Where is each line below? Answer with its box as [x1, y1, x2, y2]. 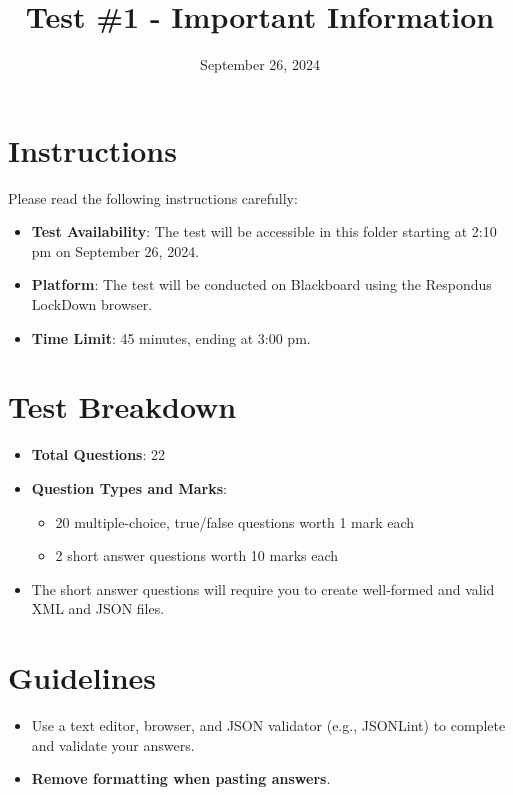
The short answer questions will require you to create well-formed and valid [31, 578, 495, 599]
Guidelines [8, 657, 157, 698]
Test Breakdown [8, 386, 237, 427]
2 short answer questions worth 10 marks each [55, 545, 339, 566]
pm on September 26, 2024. [31, 240, 200, 261]
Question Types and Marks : [31, 477, 227, 498]
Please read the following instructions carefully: [8, 187, 298, 208]
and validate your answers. [31, 734, 195, 755]
